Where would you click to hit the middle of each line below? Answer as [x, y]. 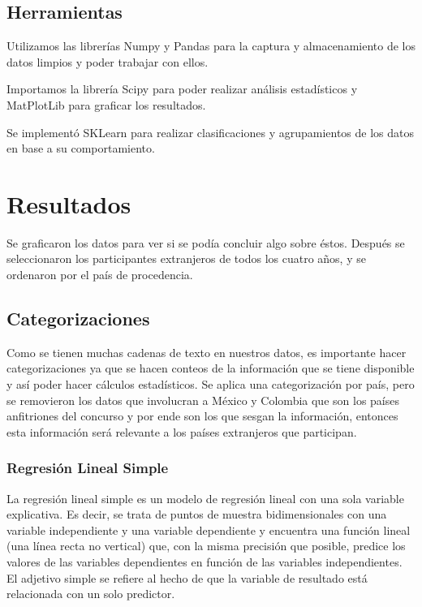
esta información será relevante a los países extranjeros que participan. [182, 431]
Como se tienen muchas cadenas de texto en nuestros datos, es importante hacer [207, 352]
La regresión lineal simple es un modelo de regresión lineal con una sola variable [205, 498]
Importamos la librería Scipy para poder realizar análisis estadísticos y [182, 89]
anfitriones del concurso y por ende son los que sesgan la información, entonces [202, 416]
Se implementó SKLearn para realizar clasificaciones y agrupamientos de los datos [211, 132]
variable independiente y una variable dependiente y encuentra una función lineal [209, 530]
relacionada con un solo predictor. [91, 594]
